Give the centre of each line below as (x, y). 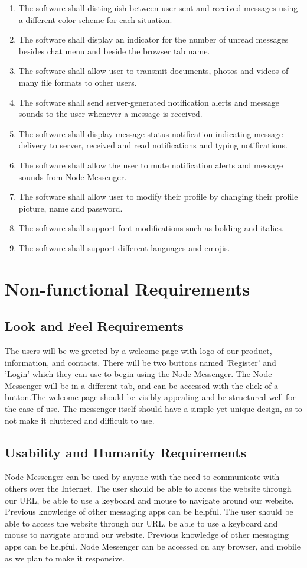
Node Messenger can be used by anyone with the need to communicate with (142, 477)
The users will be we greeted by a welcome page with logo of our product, (138, 351)
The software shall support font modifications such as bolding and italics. (151, 228)
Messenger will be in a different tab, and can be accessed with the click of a (142, 385)
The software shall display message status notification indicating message (151, 133)
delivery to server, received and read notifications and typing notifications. (153, 145)
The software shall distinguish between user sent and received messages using (158, 8)
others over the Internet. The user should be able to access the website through (148, 489)
